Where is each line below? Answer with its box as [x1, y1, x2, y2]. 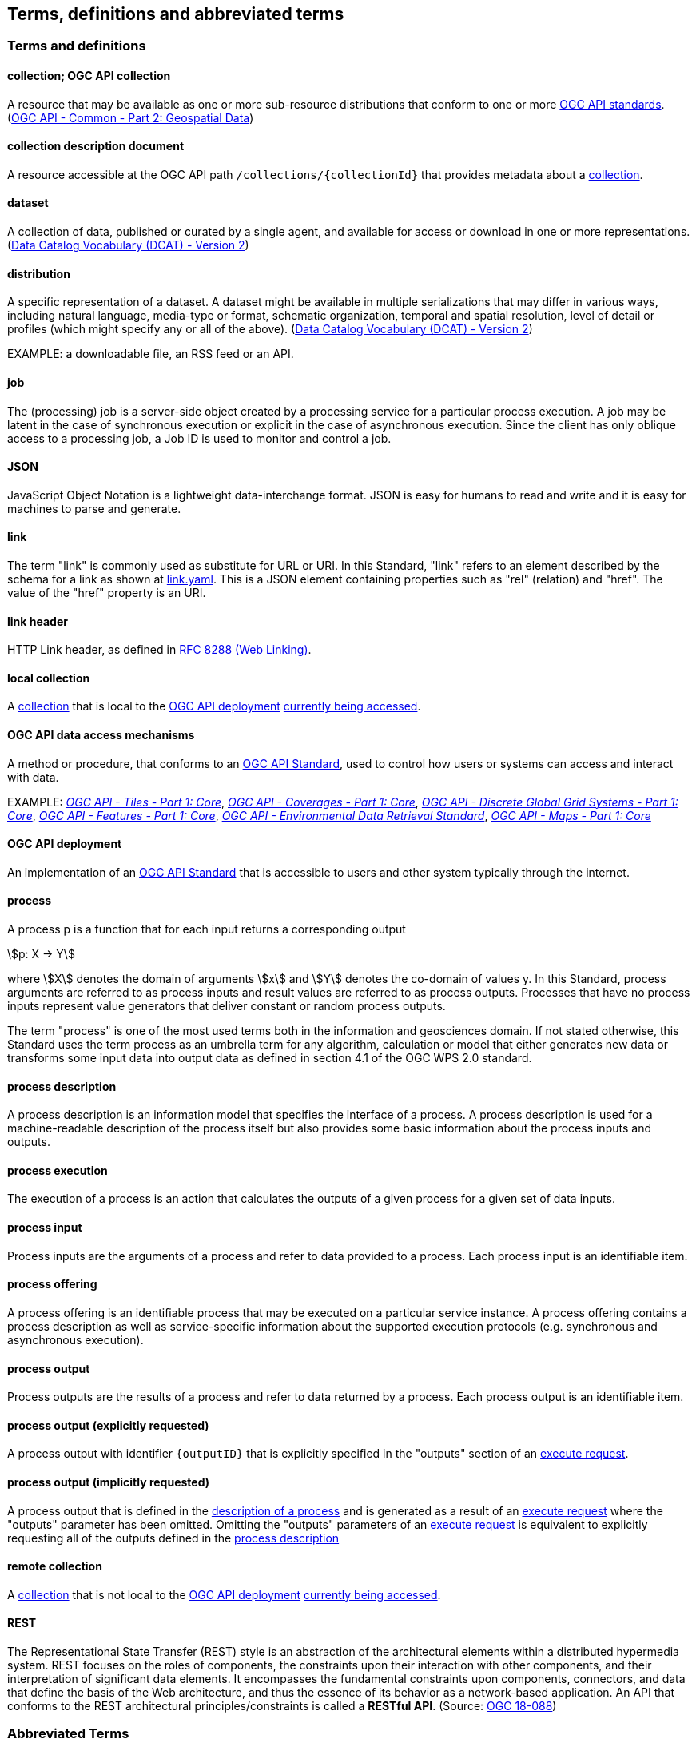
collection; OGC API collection [7, 69, 171, 83]
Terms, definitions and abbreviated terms [7, 4, 344, 24]
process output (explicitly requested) [7, 1418, 209, 1432]
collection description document [7, 139, 185, 153]
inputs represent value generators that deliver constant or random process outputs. [7, 999, 446, 1013]
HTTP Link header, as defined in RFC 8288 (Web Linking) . [7, 643, 312, 657]
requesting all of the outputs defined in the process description [7, 1530, 340, 1545]
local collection [7, 671, 90, 685]
